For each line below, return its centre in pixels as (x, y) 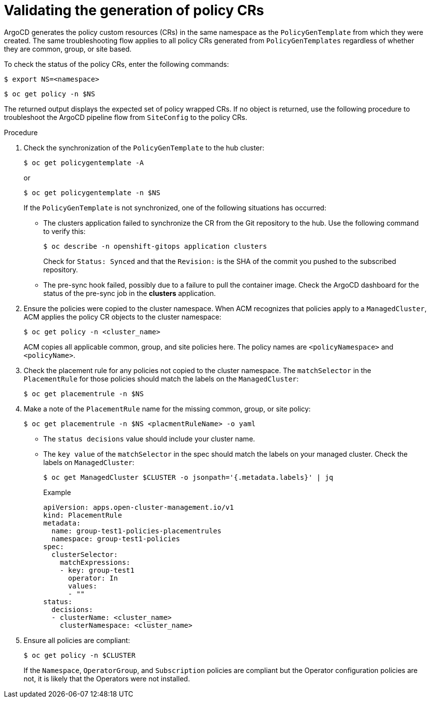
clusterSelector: (85, 554)
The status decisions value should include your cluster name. (149, 439)
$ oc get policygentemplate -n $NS (92, 192)
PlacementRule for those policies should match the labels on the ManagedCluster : (161, 379)
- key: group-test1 (97, 570)
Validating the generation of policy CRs (134, 10)
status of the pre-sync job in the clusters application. (129, 293)
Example (57, 492)
